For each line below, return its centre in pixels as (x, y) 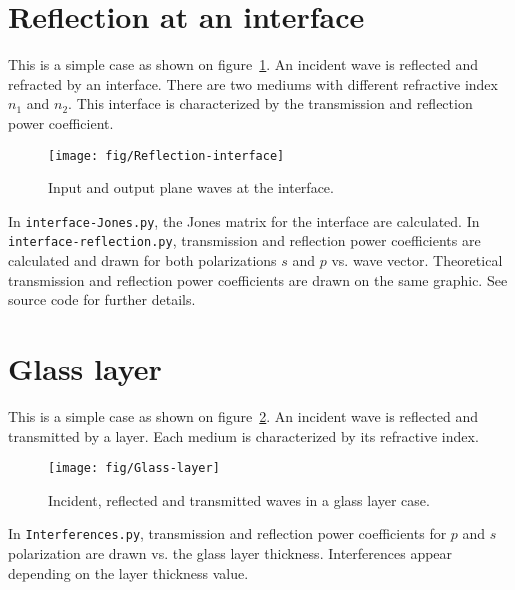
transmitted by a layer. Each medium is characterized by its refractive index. (243, 435)
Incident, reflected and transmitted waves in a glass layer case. (239, 499)
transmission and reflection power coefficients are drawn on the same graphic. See (258, 279)
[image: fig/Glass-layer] (134, 468)
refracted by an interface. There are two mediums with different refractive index (253, 83)
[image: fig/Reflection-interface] (166, 155)
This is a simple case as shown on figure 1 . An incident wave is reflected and (243, 64)
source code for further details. (102, 299)
